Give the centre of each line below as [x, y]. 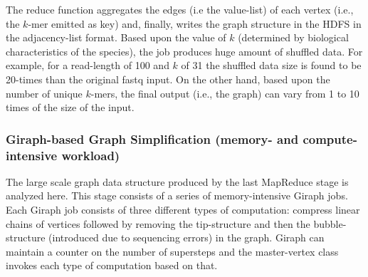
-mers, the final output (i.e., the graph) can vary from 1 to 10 [225, 93]
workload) [91, 155]
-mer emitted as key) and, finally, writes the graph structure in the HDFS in [195, 23]
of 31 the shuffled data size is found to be [271, 65]
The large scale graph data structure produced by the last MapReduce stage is [177, 181]
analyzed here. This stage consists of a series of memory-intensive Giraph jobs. [177, 195]
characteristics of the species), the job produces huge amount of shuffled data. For [184, 51]
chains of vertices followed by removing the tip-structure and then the [158, 223]
